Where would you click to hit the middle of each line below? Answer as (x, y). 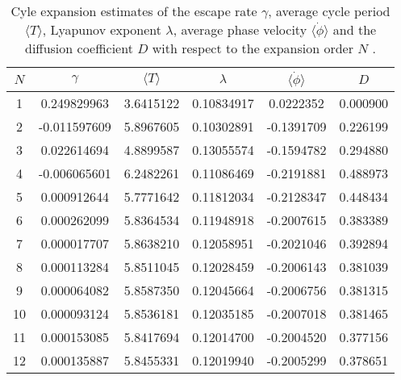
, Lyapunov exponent (102, 29)
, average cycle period (329, 11)
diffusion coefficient (79, 48)
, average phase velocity (240, 29)
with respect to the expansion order (253, 48)
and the (355, 29)
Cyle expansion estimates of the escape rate (134, 11)
